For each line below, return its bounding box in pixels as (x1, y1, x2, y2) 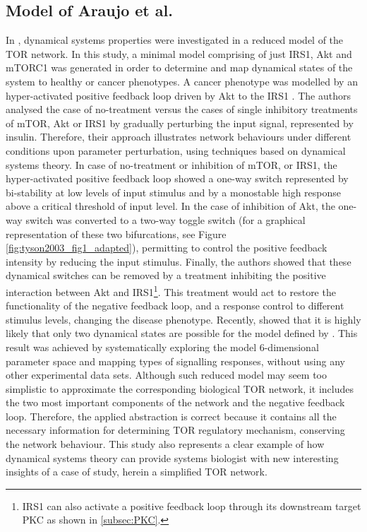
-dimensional (264, 339, 319, 354)
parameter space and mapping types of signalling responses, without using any (6, 353, 345, 368)
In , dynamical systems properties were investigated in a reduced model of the (6, 32, 344, 47)
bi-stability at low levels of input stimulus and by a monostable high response (6, 184, 342, 199)
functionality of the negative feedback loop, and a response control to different (6, 298, 344, 313)
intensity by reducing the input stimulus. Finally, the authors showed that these (6, 254, 351, 268)
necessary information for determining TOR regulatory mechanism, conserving (6, 422, 345, 437)
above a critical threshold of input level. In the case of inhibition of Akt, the (6, 199, 335, 213)
